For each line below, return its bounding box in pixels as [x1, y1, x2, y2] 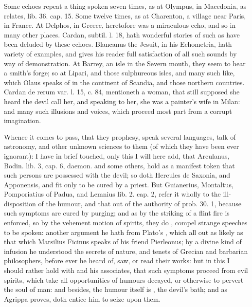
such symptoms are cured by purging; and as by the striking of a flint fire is [4, 208, 230, 218]
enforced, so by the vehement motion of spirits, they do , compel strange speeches [4, 217, 248, 228]
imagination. [4, 115, 41, 126]
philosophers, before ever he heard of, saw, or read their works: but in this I [4, 255, 230, 266]
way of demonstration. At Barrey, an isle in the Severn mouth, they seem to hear [4, 58, 246, 68]
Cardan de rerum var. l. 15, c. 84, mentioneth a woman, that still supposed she [4, 87, 240, 97]
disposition [4, 198, 36, 208]
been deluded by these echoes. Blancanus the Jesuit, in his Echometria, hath [4, 39, 232, 49]
